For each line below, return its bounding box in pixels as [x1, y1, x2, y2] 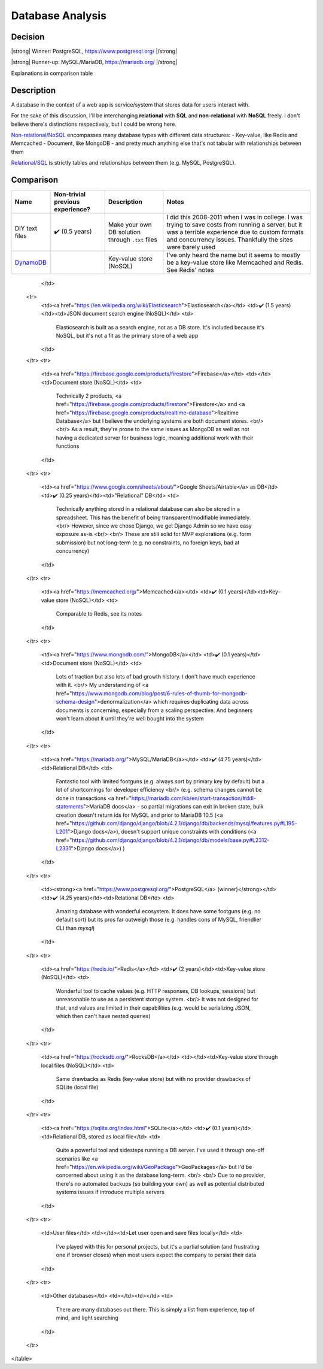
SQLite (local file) [56, 1084, 99, 1091]
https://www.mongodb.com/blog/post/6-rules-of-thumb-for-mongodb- [72, 689, 248, 697]
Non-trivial [54, 190, 86, 198]
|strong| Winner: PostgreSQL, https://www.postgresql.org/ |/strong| [11, 48, 178, 55]
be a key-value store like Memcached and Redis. [166, 258, 304, 266]
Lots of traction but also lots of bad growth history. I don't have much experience [56, 673, 255, 680]
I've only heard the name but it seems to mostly [166, 251, 300, 259]
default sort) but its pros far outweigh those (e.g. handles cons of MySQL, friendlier [56, 916, 261, 923]
